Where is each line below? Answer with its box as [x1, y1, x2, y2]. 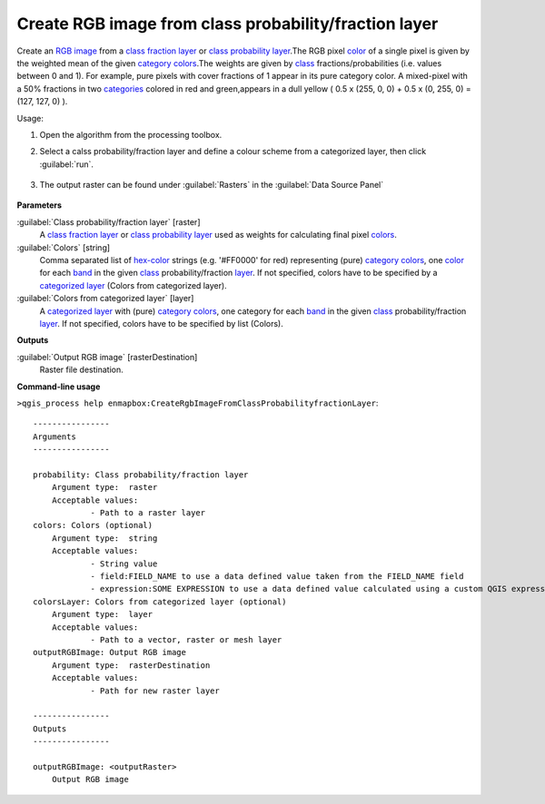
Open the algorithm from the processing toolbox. [39, 129, 223, 140]
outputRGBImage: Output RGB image [33, 647, 186, 658]
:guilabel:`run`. [39, 159, 94, 170]
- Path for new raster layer [90, 685, 220, 696]
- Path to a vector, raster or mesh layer [90, 634, 282, 644]
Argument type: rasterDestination [51, 660, 211, 671]
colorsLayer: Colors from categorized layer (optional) [33, 596, 287, 607]
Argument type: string [51, 533, 158, 544]
